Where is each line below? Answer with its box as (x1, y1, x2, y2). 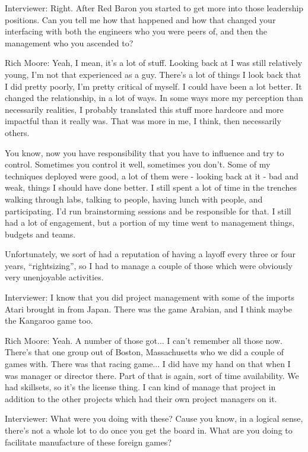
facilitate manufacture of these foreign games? (5, 435, 172, 448)
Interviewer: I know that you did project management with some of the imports (5, 291, 294, 304)
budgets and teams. (5, 227, 76, 240)
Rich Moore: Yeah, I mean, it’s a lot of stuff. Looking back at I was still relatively (5, 56, 303, 69)
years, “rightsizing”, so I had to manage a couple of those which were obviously (5, 259, 293, 271)
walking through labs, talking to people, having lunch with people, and (5, 192, 263, 205)
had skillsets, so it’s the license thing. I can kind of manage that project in (5, 381, 276, 393)
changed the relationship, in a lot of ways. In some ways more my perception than (5, 91, 303, 104)
